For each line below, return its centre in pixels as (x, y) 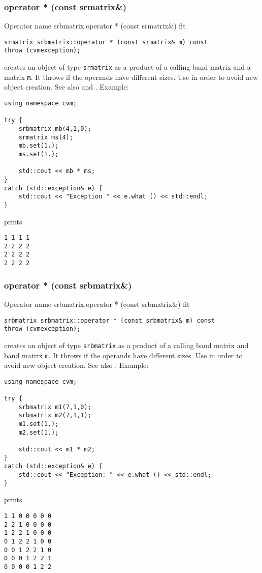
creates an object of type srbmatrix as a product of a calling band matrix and (126, 345)
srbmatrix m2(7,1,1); (55, 416)
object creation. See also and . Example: (67, 87)
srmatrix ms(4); (46, 137)
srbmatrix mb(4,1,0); (55, 129)
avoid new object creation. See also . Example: (76, 365)
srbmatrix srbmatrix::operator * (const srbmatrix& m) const (110, 320)
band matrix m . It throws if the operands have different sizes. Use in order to (123, 355)
